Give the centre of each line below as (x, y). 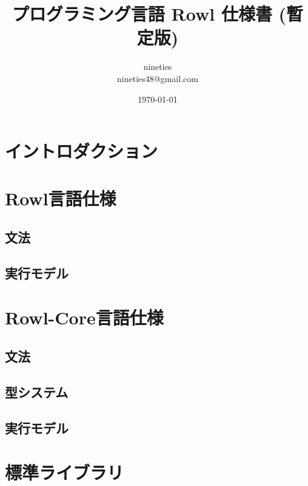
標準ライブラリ (65, 472)
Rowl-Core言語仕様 (84, 317)
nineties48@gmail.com (158, 78)
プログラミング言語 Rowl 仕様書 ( (149, 14)
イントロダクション (82, 151)
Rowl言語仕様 (61, 198)
